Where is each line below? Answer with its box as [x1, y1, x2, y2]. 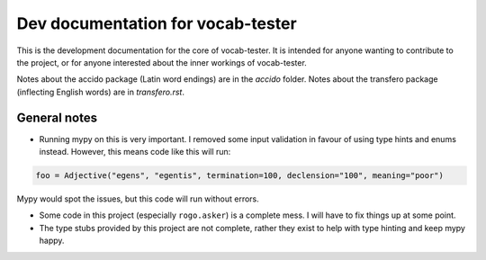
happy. [39, 235, 65, 247]
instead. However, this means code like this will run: [39, 147, 231, 157]
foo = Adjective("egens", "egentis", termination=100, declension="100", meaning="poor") [35, 171, 445, 180]
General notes [16, 110, 98, 125]
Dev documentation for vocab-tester [16, 13, 297, 33]
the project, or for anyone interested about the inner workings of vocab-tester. [16, 57, 308, 67]
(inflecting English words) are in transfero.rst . [16, 86, 184, 97]
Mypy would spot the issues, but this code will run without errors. [16, 193, 260, 204]
